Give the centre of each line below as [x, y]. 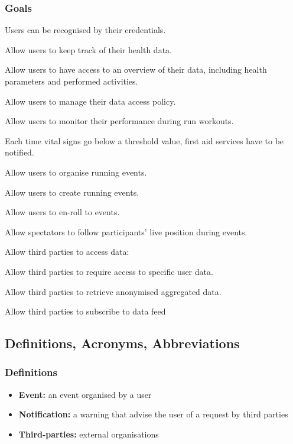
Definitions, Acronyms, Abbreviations [122, 343]
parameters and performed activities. [71, 81]
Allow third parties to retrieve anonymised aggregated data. [113, 291]
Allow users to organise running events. [76, 172]
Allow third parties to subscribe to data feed [85, 311]
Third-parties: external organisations [89, 434]
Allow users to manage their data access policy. [90, 101]
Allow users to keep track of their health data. [88, 49]
